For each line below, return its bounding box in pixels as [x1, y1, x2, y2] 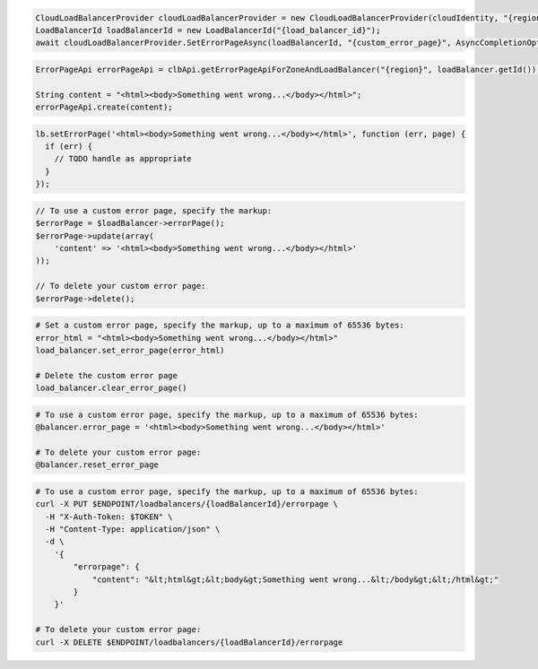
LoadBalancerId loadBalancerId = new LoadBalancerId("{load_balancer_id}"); [35, 25, 381, 35]
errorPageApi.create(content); [35, 102, 174, 112]
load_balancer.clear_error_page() [35, 383, 187, 394]
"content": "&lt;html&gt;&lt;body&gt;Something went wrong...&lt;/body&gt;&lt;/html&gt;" [91, 574, 499, 585]
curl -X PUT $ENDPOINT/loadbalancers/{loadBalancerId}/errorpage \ [35, 499, 339, 509]
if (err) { [45, 142, 93, 152]
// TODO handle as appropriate [54, 153, 192, 164]
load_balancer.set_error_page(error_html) [35, 345, 225, 355]
